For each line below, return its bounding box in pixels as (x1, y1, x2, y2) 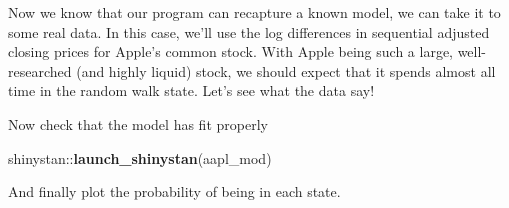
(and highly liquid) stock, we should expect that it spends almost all (76, 60, 496, 81)
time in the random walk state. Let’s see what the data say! (8, 80, 375, 101)
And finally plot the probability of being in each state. (8, 181, 341, 202)
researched (8, 60, 72, 81)
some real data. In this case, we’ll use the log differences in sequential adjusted (8, 21, 490, 42)
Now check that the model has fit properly (8, 113, 268, 134)
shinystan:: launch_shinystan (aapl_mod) (8, 147, 272, 168)
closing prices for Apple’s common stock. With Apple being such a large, (8, 41, 453, 62)
